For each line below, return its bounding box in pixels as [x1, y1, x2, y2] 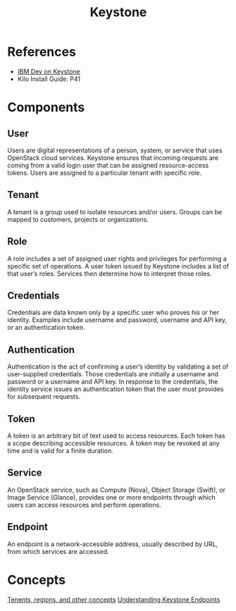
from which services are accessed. [7, 547, 109, 555]
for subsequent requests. [7, 393, 81, 401]
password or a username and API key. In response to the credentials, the [7, 378, 218, 386]
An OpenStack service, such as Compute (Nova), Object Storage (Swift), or [7, 486, 225, 494]
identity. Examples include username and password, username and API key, [7, 316, 228, 324]
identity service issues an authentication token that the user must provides [7, 385, 224, 393]
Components [7, 99, 85, 116]
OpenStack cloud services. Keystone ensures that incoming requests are [7, 153, 219, 162]
